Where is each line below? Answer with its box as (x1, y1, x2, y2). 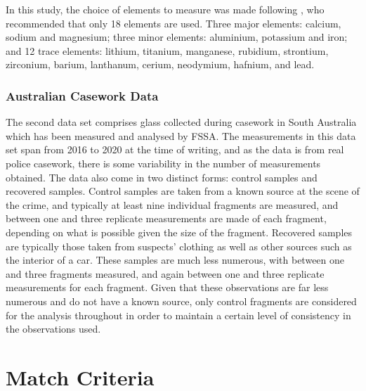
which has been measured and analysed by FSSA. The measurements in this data (6, 128, 356, 143)
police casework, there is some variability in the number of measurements (6, 155, 321, 170)
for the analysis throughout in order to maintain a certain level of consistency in (6, 307, 351, 322)
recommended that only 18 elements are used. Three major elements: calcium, (6, 15, 341, 30)
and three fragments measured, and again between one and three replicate (6, 266, 325, 281)
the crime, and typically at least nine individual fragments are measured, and (6, 197, 339, 212)
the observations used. (6, 321, 101, 336)
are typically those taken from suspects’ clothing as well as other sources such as (6, 238, 352, 253)
